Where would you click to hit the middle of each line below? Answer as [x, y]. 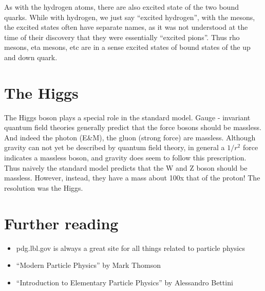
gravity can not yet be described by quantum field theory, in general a [115, 147]
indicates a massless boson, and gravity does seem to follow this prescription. [125, 158]
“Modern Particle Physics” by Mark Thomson [88, 265]
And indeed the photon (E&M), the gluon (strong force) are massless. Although [130, 137]
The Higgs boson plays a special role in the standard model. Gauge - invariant [127, 117]
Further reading [61, 223]
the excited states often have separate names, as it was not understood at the [126, 27]
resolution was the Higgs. [44, 187]
